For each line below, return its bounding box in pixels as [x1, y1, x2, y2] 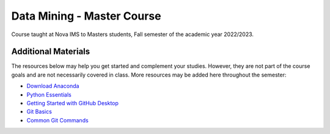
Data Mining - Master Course [11, 9, 161, 23]
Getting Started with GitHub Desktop [26, 100, 119, 107]
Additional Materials [11, 47, 90, 57]
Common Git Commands [26, 116, 89, 124]
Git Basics [26, 108, 52, 116]
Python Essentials [26, 91, 71, 98]
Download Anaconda [26, 83, 79, 90]
